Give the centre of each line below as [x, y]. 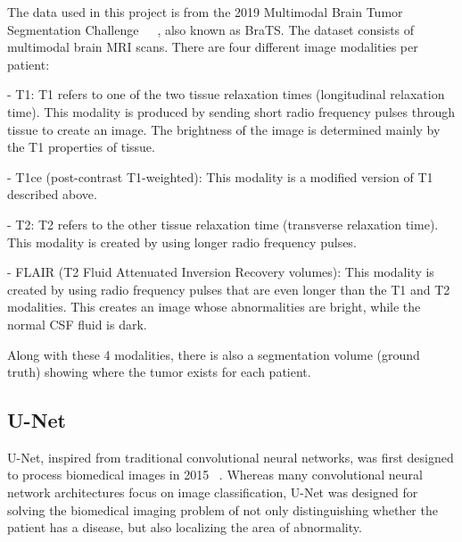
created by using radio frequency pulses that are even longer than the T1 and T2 [229, 289]
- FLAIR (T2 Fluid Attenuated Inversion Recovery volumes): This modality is [221, 272]
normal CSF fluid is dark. [77, 324]
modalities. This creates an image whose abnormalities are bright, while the [214, 307]
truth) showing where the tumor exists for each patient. [159, 372]
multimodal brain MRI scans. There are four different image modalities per [213, 47]
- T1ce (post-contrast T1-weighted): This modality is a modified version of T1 [220, 176]
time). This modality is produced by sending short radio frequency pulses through [231, 111]
